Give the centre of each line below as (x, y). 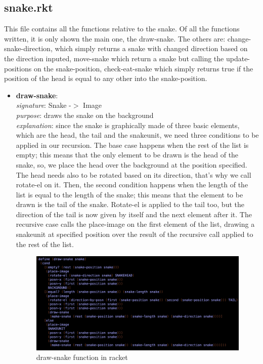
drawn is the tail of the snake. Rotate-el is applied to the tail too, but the (130, 204)
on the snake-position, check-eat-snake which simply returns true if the (143, 68)
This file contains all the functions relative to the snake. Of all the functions (122, 29)
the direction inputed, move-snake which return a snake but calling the (114, 58)
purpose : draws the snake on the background (85, 115)
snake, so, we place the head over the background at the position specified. (131, 164)
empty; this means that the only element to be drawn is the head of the (127, 155)
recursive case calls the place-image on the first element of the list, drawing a (135, 224)
